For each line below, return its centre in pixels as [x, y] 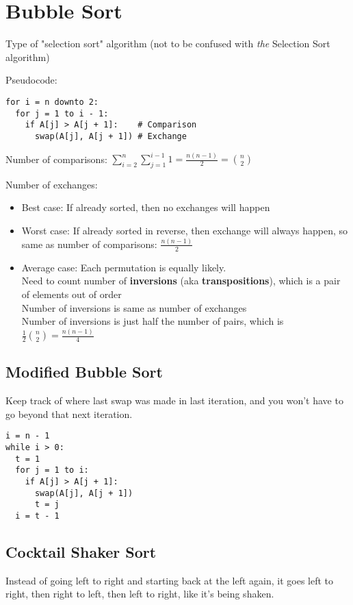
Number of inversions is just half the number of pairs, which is [153, 321]
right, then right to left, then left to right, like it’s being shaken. [140, 594]
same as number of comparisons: [89, 244]
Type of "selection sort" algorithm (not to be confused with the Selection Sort [168, 44]
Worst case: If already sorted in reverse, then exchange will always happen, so [185, 231]
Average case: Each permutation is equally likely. [124, 267]
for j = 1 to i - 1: [62, 113]
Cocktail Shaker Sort [81, 552]
